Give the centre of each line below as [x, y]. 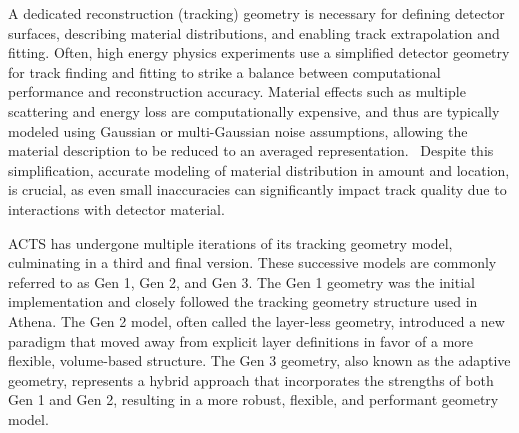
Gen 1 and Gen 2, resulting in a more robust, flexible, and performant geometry [253, 399]
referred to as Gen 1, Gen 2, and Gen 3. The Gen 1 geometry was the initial [241, 281]
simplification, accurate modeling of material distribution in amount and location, [259, 169]
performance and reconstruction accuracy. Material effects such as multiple [237, 91]
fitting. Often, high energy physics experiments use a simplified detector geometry [259, 52]
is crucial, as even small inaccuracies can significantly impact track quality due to [257, 189]
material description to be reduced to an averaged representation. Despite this [251, 150]
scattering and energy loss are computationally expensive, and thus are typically [254, 110]
